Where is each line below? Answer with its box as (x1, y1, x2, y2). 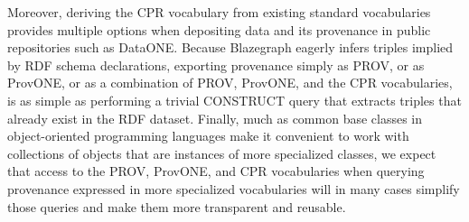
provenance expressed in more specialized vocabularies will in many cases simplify (7, 179, 460, 198)
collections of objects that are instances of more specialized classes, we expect (7, 143, 436, 162)
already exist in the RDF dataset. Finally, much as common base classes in (7, 108, 423, 127)
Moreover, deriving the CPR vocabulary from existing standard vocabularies (7, 3, 431, 21)
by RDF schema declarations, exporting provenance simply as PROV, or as (7, 55, 425, 74)
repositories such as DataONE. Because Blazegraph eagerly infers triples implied (7, 38, 454, 57)
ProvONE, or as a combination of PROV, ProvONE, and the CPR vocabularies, (7, 73, 453, 92)
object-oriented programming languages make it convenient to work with (7, 126, 409, 145)
